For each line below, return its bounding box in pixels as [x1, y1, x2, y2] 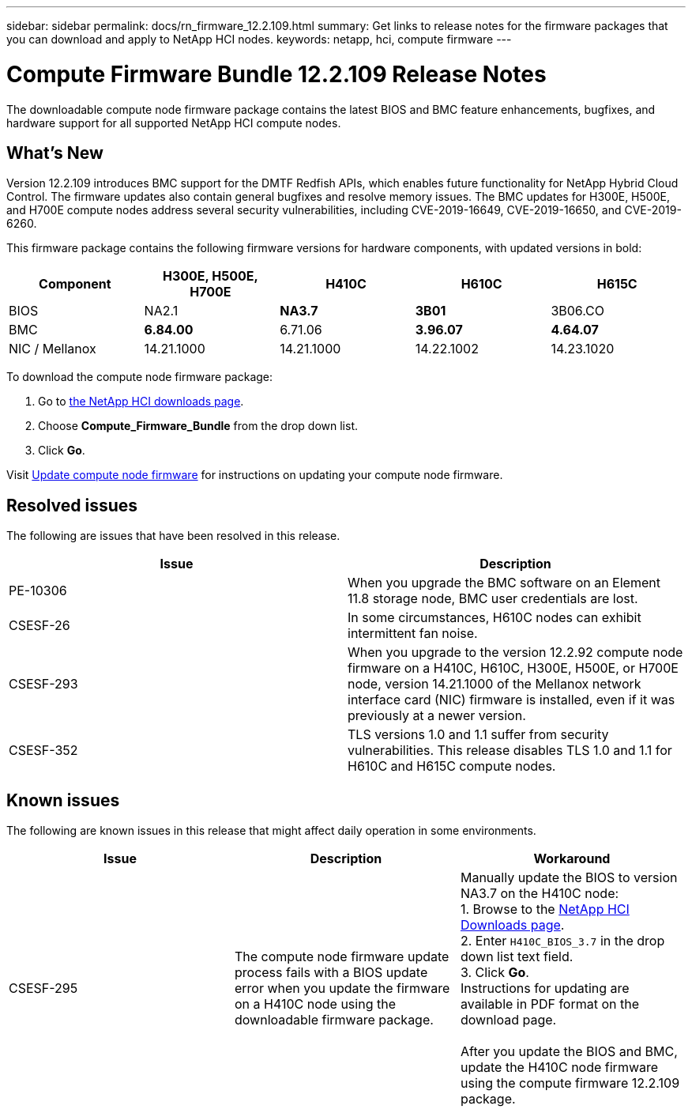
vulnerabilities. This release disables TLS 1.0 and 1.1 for [348, 742, 672, 759]
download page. [460, 1012, 557, 1028]
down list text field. [460, 949, 574, 965]
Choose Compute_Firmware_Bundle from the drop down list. [38, 419, 358, 433]
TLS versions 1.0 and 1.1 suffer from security [348, 726, 609, 743]
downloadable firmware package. [234, 1012, 434, 1028]
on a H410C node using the [234, 996, 396, 1013]
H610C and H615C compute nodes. [348, 758, 556, 775]
